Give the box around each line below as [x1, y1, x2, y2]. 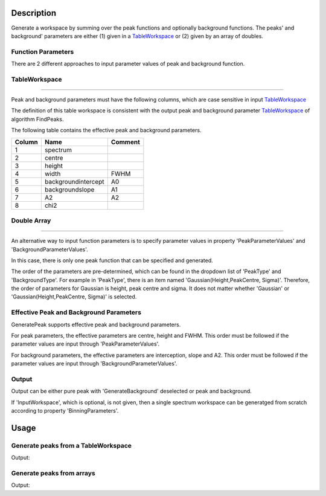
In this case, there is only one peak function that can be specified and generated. [11, 257, 214, 264]
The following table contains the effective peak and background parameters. [11, 127, 202, 134]
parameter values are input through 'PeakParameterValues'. [11, 340, 160, 347]
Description [11, 8, 57, 18]
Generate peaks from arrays [11, 469, 96, 477]
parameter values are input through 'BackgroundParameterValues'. [11, 360, 177, 367]
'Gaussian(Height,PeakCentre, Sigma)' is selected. [11, 293, 137, 300]
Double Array [11, 216, 51, 225]
